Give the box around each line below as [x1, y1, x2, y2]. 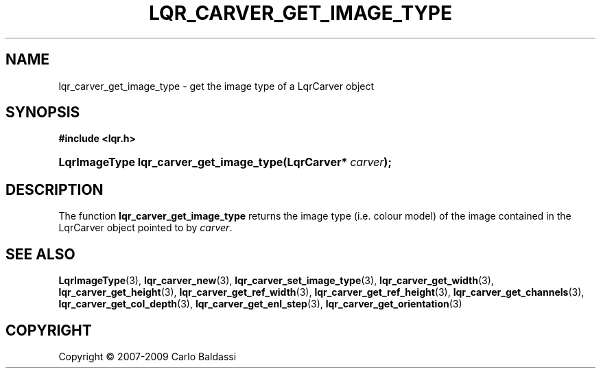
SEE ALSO [5, 245, 75, 263]
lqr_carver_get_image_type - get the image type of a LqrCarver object [58, 80, 375, 92]
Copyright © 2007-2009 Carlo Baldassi [58, 350, 237, 362]
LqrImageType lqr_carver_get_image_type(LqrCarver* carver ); [58, 155, 392, 170]
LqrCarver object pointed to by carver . [58, 222, 233, 234]
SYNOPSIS [5, 104, 80, 121]
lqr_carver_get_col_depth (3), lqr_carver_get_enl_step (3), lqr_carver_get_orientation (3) [58, 298, 462, 310]
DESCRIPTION [5, 180, 104, 198]
